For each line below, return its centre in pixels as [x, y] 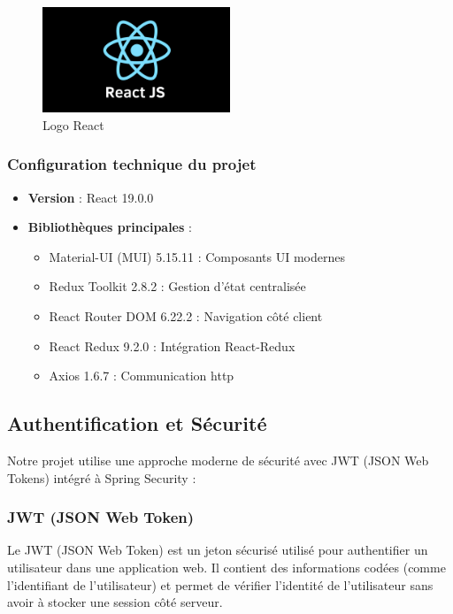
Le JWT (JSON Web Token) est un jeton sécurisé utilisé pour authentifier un [218, 550]
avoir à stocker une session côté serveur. [115, 602]
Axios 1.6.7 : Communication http [142, 376]
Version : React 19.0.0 [91, 197]
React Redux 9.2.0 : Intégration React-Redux [172, 345]
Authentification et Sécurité [137, 423]
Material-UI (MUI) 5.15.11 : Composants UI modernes [197, 256]
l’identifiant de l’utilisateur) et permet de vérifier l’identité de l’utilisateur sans [220, 584]
